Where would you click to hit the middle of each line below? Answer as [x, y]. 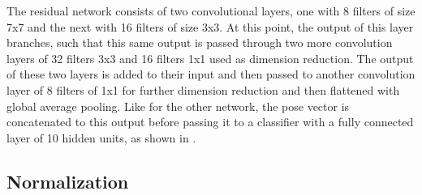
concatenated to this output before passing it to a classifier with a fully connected [210, 122]
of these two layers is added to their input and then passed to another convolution [211, 74]
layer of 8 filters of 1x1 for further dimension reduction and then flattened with [203, 89]
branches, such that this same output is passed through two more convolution [200, 42]
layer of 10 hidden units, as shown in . [101, 137]
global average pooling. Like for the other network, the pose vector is [178, 106]
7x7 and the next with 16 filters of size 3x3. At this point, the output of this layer [210, 26]
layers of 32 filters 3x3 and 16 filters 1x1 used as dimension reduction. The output [210, 58]
